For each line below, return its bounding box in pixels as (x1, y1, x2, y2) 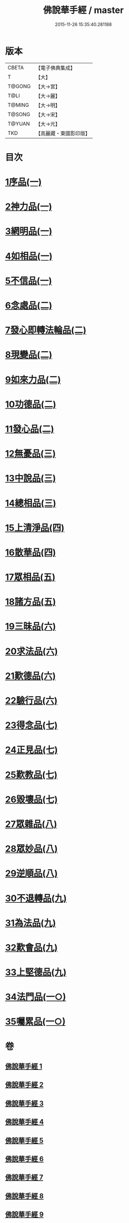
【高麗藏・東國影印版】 (35, 130, 90, 137)
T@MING (7, 101, 29, 108)
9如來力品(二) (5, 374, 61, 385)
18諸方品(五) (5, 596, 56, 608)
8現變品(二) (5, 349, 53, 361)
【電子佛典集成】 (35, 64, 75, 71)
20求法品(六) (5, 646, 58, 657)
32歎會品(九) (5, 942, 58, 953)
